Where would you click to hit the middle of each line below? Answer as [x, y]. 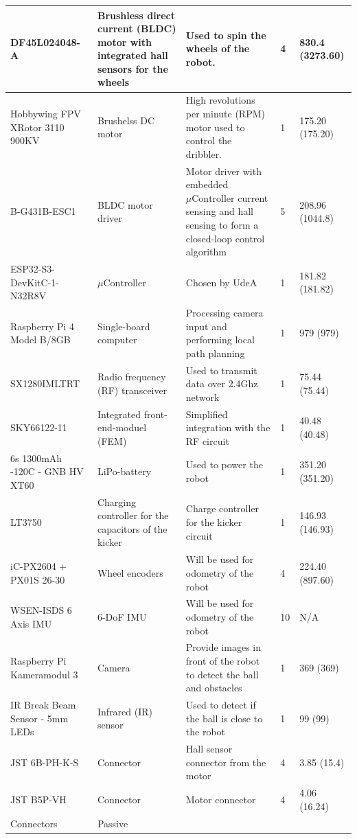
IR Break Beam [43, 704]
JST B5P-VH [38, 799]
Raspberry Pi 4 [43, 326]
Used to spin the [226, 35]
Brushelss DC [126, 120]
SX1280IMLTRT [45, 383]
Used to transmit [221, 370]
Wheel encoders [130, 572]
